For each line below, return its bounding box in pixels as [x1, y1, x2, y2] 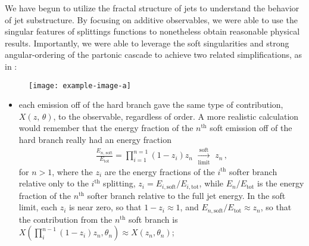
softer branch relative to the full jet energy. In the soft [87, 189, 286, 201]
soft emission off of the [210, 122, 292, 134]
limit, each [18, 201, 57, 213]
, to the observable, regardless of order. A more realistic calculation [53, 110, 299, 122]
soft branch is [129, 213, 178, 225]
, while [199, 177, 224, 189]
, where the [52, 165, 93, 178]
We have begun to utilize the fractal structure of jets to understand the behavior [5, 2, 299, 14]
